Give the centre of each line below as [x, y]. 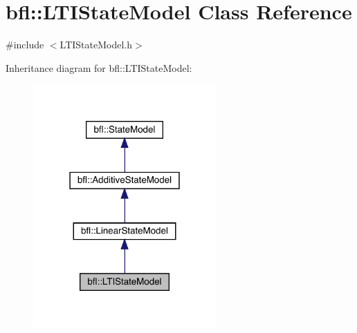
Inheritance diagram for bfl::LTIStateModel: [99, 67]
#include [25, 45]
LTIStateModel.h [96, 45]
